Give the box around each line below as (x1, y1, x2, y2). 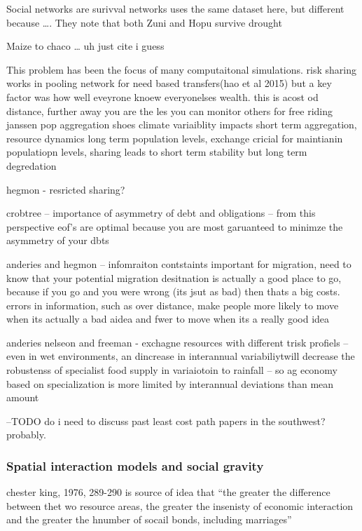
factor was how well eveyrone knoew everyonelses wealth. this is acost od (6, 89, 319, 104)
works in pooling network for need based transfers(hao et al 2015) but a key (6, 76, 332, 90)
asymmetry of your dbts (6, 233, 109, 248)
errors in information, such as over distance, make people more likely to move (6, 297, 339, 312)
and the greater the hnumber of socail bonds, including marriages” (6, 512, 292, 527)
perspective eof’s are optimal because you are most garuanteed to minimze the (6, 219, 343, 234)
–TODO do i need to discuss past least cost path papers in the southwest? (6, 413, 326, 428)
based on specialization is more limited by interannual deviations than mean (6, 376, 334, 391)
